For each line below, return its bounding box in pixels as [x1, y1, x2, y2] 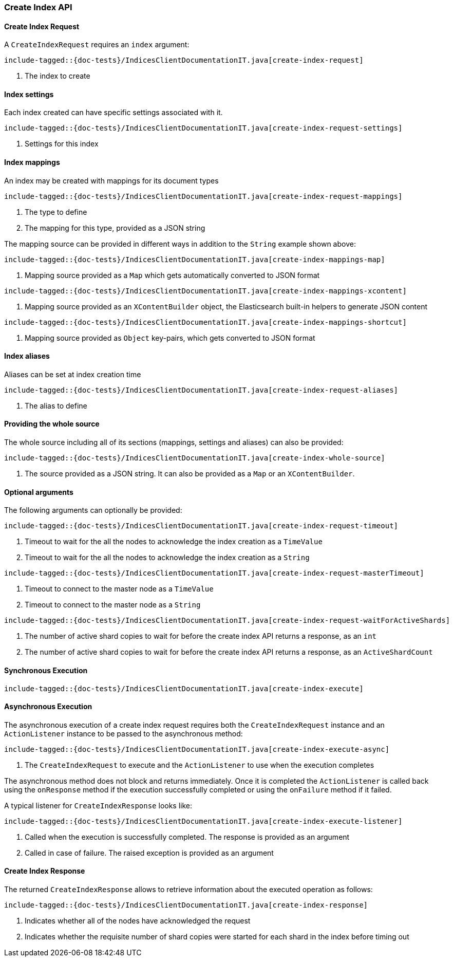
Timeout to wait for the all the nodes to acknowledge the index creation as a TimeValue [25, 537, 323, 546]
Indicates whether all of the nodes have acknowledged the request [25, 916, 251, 925]
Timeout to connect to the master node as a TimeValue [25, 584, 214, 594]
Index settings [4, 89, 54, 99]
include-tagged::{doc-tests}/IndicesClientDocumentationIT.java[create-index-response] [4, 900, 368, 909]
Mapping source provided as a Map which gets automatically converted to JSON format [25, 270, 320, 280]
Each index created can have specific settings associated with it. [4, 108, 223, 117]
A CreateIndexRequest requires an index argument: [4, 40, 190, 49]
